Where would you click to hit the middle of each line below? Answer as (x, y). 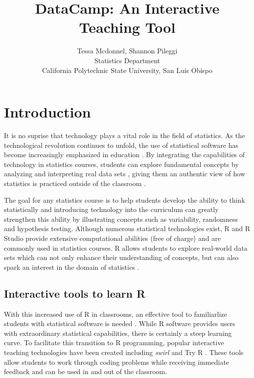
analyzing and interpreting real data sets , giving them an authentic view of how (125, 174)
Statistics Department (127, 60)
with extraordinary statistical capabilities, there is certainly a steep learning (118, 333)
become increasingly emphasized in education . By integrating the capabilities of (125, 154)
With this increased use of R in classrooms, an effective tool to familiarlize (115, 314)
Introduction (47, 112)
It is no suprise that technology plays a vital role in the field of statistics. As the (125, 135)
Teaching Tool (127, 27)
